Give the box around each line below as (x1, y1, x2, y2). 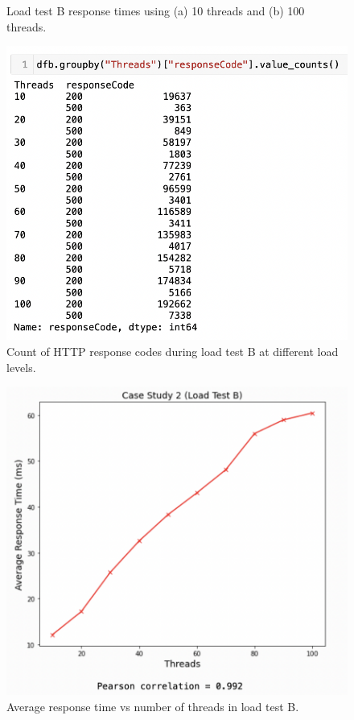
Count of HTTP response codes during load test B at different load (6, 343, 339, 360)
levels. (6, 358, 36, 375)
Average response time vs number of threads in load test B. (6, 697, 299, 714)
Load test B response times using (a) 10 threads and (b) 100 (6, 2, 305, 19)
